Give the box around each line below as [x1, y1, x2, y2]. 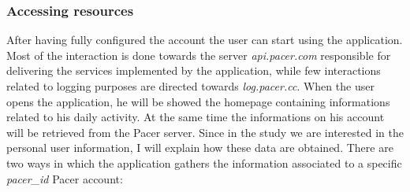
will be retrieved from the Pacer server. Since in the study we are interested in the [6, 124, 404, 140]
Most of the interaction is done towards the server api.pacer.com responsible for [6, 46, 391, 63]
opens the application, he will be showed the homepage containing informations [6, 93, 390, 109]
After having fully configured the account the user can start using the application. [6, 31, 403, 48]
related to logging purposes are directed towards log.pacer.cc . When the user [6, 78, 375, 94]
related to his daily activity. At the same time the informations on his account [6, 109, 385, 125]
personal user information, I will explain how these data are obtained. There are [6, 139, 393, 156]
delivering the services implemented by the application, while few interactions [6, 62, 381, 79]
